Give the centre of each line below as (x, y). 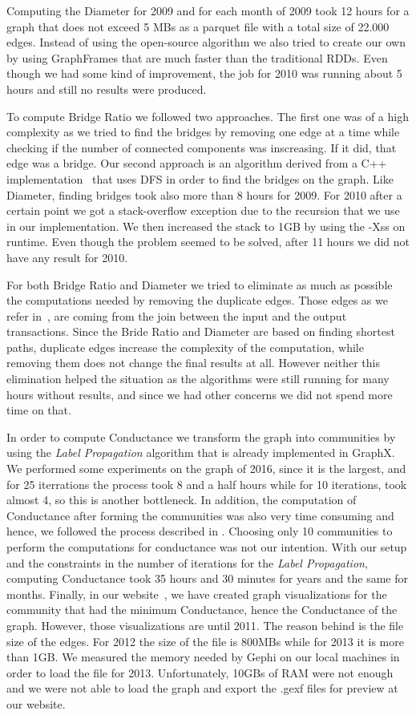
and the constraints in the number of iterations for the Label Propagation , (187, 562)
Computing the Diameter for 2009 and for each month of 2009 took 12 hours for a (208, 10)
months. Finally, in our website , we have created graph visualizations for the (197, 594)
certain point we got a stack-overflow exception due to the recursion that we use (203, 210)
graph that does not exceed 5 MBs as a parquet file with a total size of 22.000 (198, 26)
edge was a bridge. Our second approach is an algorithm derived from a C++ (197, 163)
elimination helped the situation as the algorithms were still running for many (198, 379)
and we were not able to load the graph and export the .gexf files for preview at (202, 688)
